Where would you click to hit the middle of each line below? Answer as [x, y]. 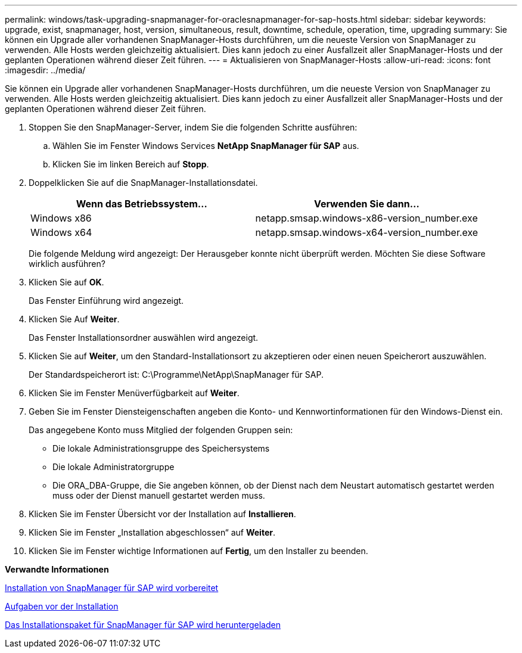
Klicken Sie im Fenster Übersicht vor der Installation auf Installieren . [162, 514]
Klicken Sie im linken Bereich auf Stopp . [131, 164]
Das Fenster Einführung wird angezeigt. [106, 301]
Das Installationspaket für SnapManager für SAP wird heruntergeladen [143, 625]
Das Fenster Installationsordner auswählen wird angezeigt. [144, 338]
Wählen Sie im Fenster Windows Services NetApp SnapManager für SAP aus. [206, 146]
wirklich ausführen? [67, 264]
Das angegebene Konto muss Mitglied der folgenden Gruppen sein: [161, 430]
